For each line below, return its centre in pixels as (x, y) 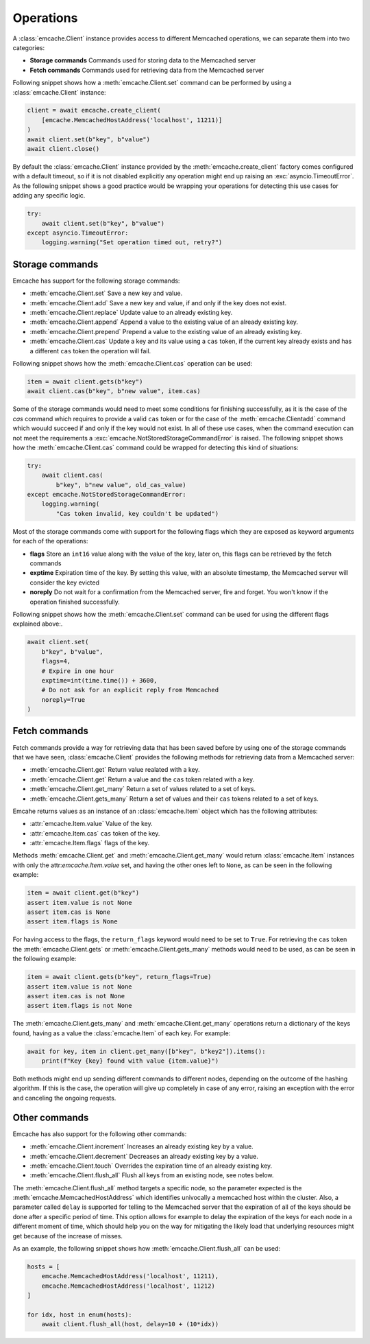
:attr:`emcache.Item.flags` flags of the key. (90, 843)
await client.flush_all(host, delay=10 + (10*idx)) (130, 1324)
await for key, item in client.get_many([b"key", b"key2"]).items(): (146, 1051)
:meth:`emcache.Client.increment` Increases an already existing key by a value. (141, 1146)
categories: (28, 47)
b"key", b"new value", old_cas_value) (121, 485)
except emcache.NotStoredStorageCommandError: (107, 495)
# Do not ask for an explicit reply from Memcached (130, 690)
